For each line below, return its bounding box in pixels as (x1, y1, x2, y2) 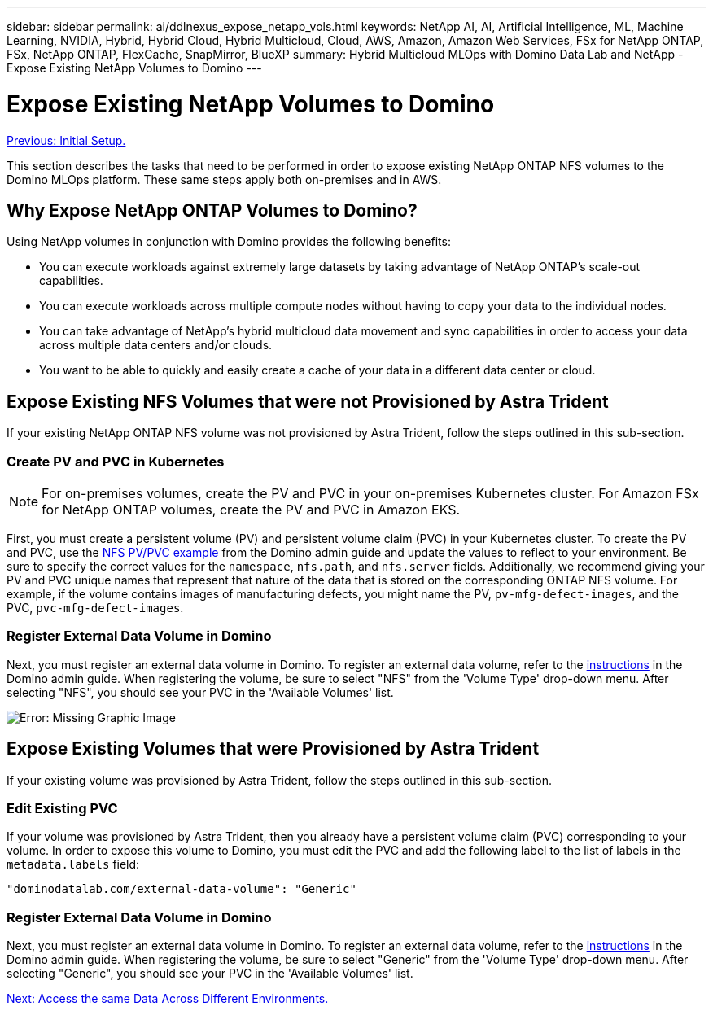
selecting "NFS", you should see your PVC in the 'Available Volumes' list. (7, 685, 394, 699)
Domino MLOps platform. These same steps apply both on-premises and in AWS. (7, 172, 442, 186)
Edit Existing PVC (7, 799, 118, 816)
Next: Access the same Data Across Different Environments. (7, 991, 329, 1006)
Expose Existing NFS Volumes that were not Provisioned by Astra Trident (7, 391, 609, 412)
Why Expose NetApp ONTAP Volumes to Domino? (7, 199, 418, 221)
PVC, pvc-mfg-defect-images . (7, 600, 184, 615)
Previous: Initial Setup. (7, 133, 126, 147)
